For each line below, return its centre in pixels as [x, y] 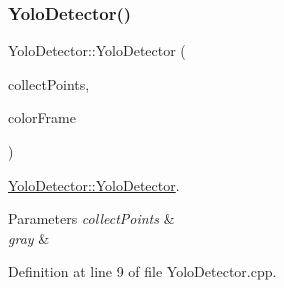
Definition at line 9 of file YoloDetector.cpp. [142, 271]
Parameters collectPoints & [91, 218]
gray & [29, 237]
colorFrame [42, 117]
